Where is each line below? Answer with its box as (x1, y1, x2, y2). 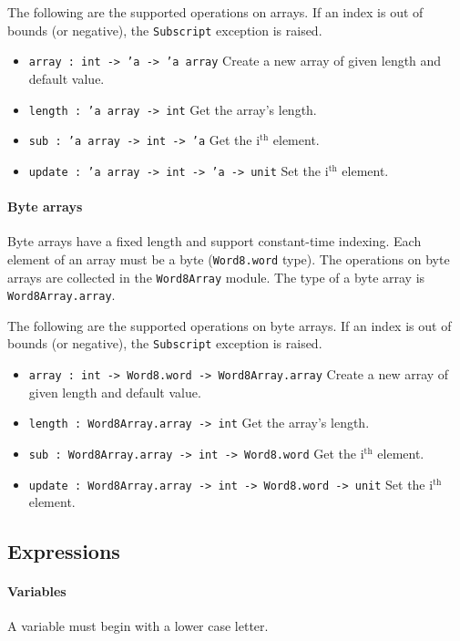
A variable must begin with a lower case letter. (7, 616, 269, 636)
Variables (7, 582, 66, 601)
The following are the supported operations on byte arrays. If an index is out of (7, 315, 452, 335)
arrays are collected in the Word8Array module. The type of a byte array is (7, 267, 425, 286)
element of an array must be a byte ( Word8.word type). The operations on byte (7, 249, 450, 268)
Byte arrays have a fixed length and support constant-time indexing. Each (7, 232, 422, 251)
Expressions (7, 537, 120, 565)
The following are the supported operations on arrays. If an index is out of (7, 3, 424, 21)
